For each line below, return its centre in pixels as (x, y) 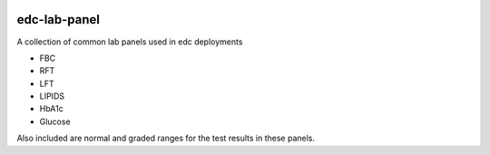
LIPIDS (52, 96)
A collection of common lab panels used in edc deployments (130, 42)
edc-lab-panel (58, 19)
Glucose (55, 121)
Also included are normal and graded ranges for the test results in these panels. (166, 138)
